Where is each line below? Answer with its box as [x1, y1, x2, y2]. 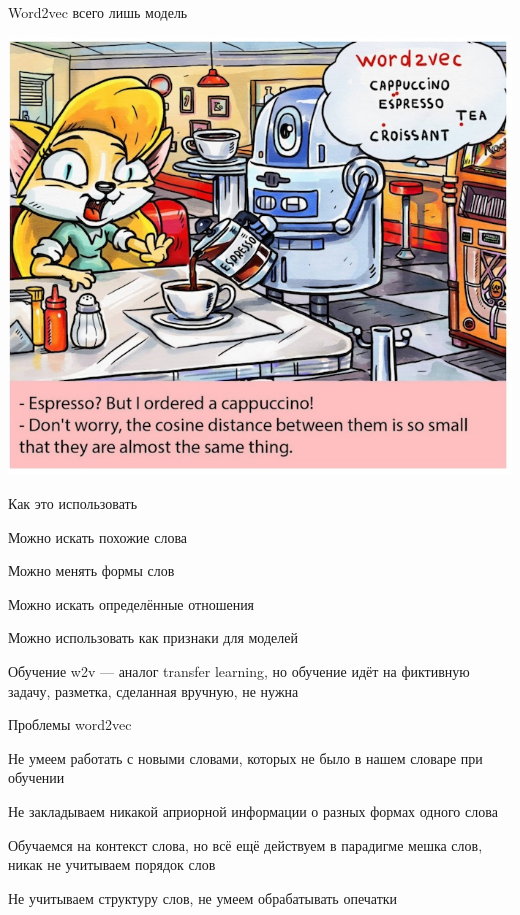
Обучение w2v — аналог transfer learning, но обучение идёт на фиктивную [8, 661, 470, 682]
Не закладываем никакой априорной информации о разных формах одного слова [8, 801, 498, 822]
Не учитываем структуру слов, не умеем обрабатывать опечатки [8, 887, 398, 908]
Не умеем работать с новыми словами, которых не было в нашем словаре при [8, 747, 483, 768]
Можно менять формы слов [8, 560, 175, 581]
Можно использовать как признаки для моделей [8, 627, 298, 648]
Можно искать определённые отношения [8, 593, 255, 614]
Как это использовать [8, 493, 138, 514]
